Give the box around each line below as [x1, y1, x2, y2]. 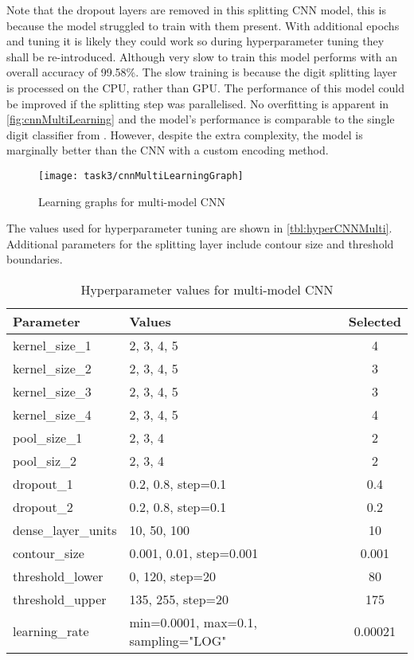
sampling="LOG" [129, 631, 227, 650]
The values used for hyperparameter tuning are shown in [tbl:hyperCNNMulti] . [6, 220, 393, 236]
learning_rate [13, 622, 89, 641]
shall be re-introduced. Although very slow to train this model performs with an [6, 48, 397, 64]
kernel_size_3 [13, 381, 92, 400]
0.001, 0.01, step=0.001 [129, 543, 259, 562]
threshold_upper [13, 589, 107, 608]
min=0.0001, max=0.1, [129, 612, 257, 631]
